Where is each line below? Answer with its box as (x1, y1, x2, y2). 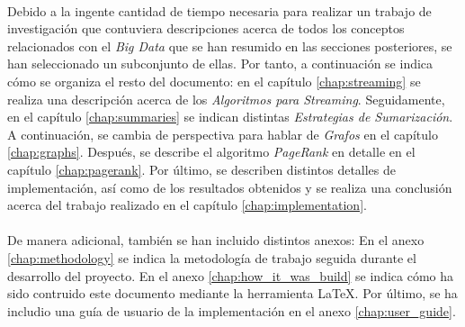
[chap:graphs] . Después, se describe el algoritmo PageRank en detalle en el (7, 142, 416, 161)
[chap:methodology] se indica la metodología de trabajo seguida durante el (7, 248, 416, 267)
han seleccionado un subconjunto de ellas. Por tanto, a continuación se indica (7, 54, 434, 73)
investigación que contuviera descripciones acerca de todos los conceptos (7, 19, 405, 38)
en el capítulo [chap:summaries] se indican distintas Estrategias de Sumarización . (7, 107, 453, 126)
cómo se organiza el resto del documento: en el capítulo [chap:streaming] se (7, 71, 421, 90)
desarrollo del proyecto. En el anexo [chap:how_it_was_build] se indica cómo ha (7, 266, 454, 285)
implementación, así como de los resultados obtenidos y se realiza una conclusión (7, 177, 452, 196)
